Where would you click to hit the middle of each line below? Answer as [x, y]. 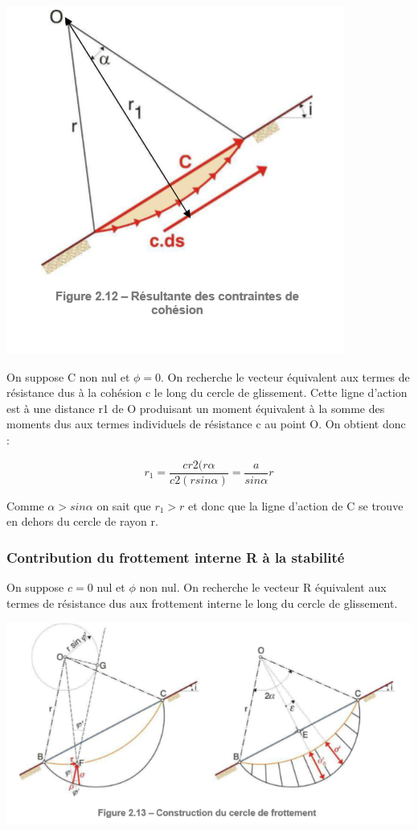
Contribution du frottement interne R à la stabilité [176, 557]
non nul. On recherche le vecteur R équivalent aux [263, 587]
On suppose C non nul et [68, 376]
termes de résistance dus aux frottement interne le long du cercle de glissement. [202, 603]
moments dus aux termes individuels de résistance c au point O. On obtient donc [206, 424]
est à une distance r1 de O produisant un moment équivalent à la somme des [196, 408]
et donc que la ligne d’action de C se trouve [296, 505]
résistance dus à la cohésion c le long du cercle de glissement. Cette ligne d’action [207, 392]
